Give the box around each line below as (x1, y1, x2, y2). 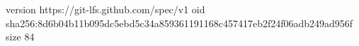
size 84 (6, 29, 35, 44)
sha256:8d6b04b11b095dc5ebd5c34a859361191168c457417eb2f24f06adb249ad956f (6, 15, 353, 30)
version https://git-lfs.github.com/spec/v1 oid (6, 2, 205, 16)
